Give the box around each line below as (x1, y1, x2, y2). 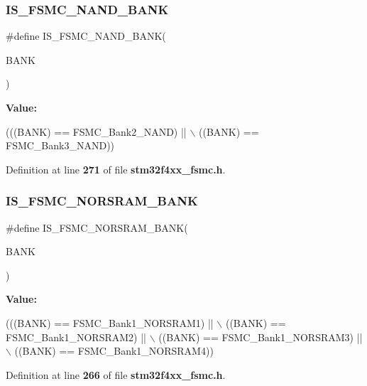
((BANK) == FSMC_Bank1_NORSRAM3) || (158, 329, 363, 344)
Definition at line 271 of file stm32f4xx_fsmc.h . (6, 161, 226, 176)
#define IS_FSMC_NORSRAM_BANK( (6, 220, 188, 235)
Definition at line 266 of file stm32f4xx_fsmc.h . (6, 367, 226, 382)
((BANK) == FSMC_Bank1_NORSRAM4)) (14, 343, 214, 358)
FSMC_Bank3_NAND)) (6, 138, 115, 153)
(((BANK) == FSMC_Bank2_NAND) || (6, 124, 187, 139)
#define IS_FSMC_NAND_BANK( (6, 28, 166, 43)
